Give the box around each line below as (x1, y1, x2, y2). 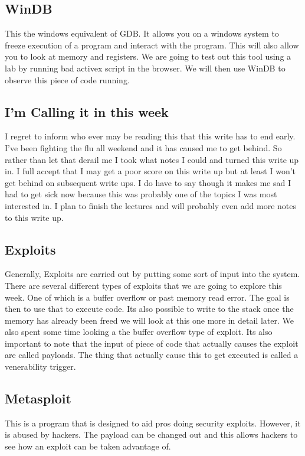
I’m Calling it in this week (5, 102, 169, 120)
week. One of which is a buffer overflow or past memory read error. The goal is (5, 291, 290, 303)
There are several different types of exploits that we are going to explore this (5, 279, 282, 291)
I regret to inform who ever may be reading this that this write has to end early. (5, 130, 296, 142)
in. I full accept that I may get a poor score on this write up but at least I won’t (5, 165, 296, 177)
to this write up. (5, 211, 64, 223)
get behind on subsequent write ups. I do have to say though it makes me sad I (5, 176, 291, 188)
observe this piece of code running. (5, 73, 130, 86)
